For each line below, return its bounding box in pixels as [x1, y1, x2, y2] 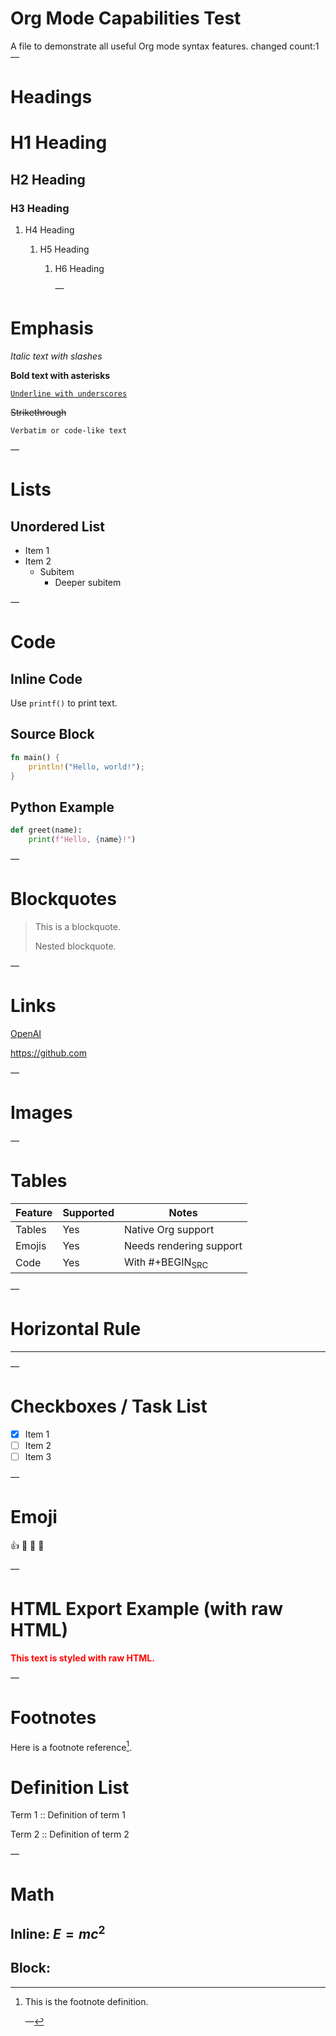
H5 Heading [39, 243, 90, 255]
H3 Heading [10, 201, 70, 215]
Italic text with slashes [10, 350, 103, 362]
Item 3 [24, 1450, 52, 1462]
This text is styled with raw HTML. [10, 1652, 155, 1664]
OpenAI [10, 1027, 42, 1039]
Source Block [10, 726, 95, 743]
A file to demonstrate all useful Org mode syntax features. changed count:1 [10, 40, 320, 52]
